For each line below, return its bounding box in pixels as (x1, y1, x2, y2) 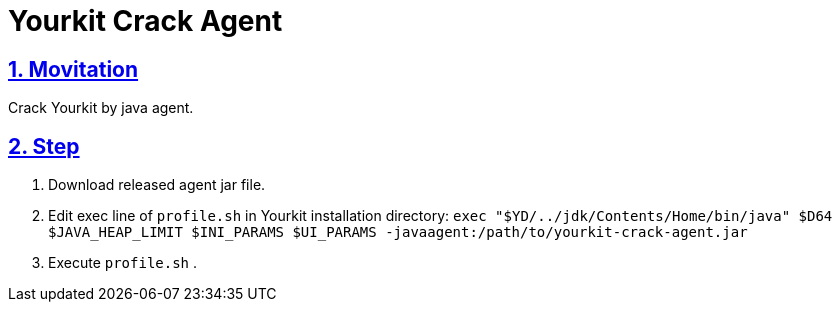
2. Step (8, 133, 80, 159)
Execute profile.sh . (48, 254, 198, 272)
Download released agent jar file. (48, 176, 266, 194)
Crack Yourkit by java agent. (8, 99, 194, 117)
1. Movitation (8, 56, 139, 82)
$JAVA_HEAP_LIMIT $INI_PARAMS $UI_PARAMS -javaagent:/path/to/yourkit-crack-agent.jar (48, 224, 748, 241)
